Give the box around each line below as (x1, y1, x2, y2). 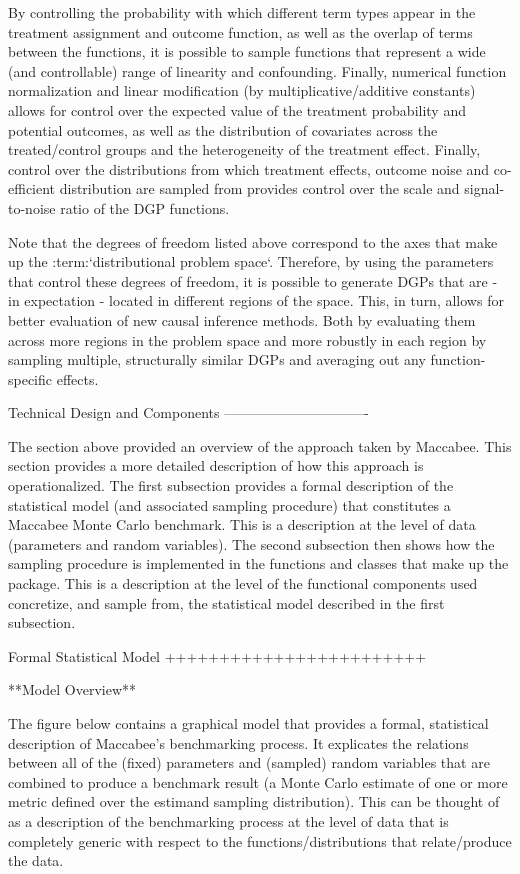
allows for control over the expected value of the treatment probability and (8, 99, 466, 120)
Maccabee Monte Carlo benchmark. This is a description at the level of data (8, 514, 476, 535)
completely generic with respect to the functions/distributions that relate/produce (8, 830, 512, 851)
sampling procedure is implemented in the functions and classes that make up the (8, 553, 509, 574)
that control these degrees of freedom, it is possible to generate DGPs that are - (8, 270, 498, 291)
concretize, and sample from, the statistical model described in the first (8, 592, 445, 613)
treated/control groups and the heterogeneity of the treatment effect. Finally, (8, 139, 481, 160)
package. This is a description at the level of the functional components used (8, 573, 478, 594)
